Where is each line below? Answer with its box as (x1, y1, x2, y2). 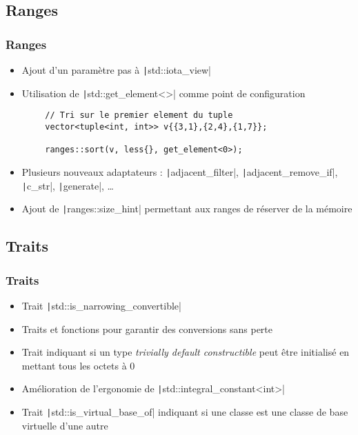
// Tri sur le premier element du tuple (45, 110, 233, 121)
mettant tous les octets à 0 (21, 358, 135, 372)
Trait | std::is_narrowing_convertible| (21, 298, 181, 312)
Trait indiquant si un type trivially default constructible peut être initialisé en (21, 345, 350, 359)
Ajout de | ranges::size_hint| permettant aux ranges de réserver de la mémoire (21, 201, 352, 216)
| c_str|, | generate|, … (21, 178, 114, 192)
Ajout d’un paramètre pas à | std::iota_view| (21, 63, 212, 77)
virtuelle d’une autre (21, 418, 108, 432)
